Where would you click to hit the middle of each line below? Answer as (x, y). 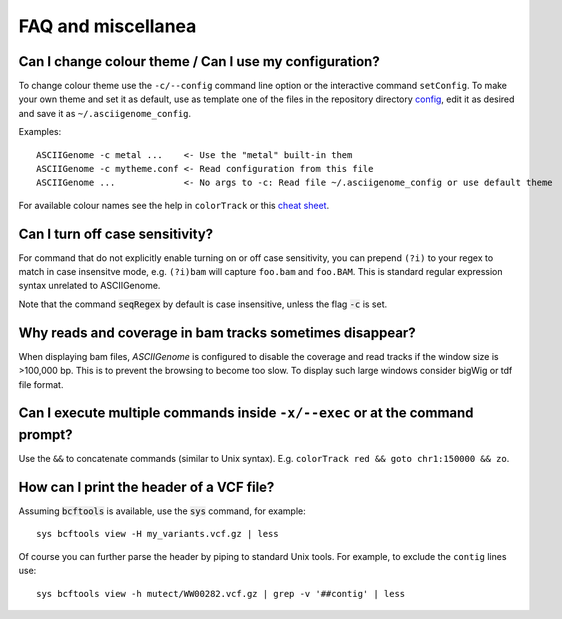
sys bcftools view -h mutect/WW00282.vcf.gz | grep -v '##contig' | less (221, 593)
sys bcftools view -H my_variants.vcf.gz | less (157, 534)
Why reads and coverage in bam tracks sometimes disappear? (217, 332)
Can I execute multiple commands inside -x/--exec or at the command (246, 413)
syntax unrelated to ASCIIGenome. (89, 286)
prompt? (45, 434)
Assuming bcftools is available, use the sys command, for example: (162, 511)
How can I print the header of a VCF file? (146, 486)
